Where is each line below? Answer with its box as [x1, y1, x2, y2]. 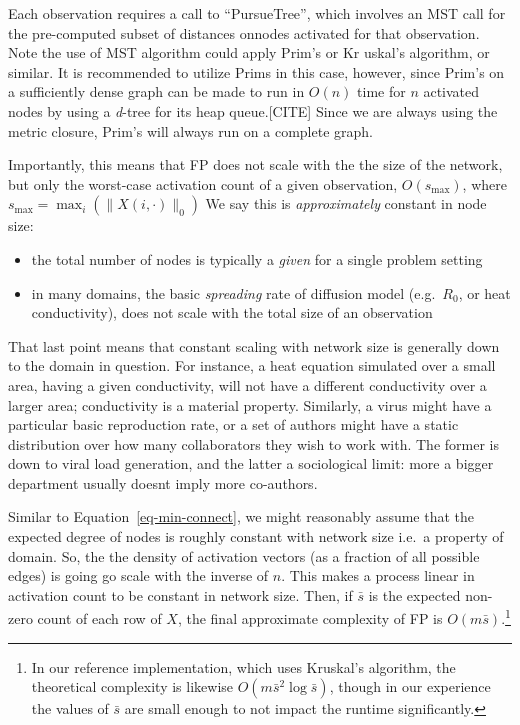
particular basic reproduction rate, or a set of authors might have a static [8, 414, 459, 435]
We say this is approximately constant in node [205, 193, 487, 214]
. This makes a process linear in [281, 565, 475, 586]
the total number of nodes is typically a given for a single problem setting [31, 248, 483, 269]
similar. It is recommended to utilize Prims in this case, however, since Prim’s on [8, 61, 505, 82]
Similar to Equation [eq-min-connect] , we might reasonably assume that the [8, 506, 475, 527]
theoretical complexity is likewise [31, 676, 234, 697]
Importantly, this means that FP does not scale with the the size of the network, [8, 154, 503, 175]
